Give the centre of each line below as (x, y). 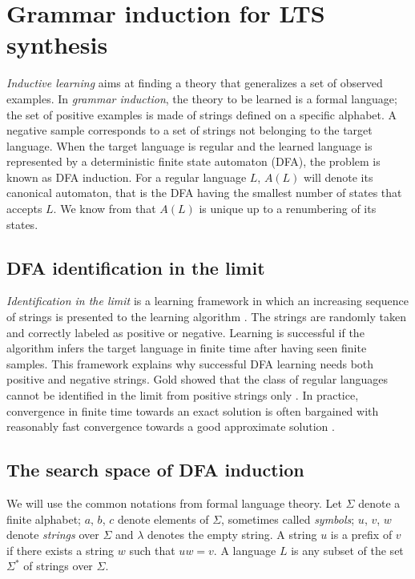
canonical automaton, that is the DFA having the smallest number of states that (204, 193)
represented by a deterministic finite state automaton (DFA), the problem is (193, 161)
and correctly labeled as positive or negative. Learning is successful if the (185, 332)
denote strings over (53, 535)
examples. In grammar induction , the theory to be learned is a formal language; (202, 98)
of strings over (58, 566)
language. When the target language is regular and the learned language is (189, 145)
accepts (24, 209)
